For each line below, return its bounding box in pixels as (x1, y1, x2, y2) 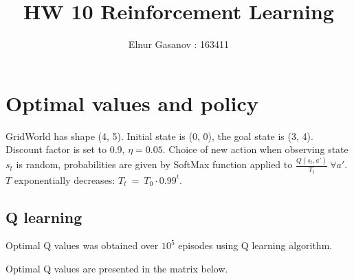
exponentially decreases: (14, 172, 115, 187)
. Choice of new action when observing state (162, 142, 349, 156)
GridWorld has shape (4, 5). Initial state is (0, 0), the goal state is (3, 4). (5, 128, 313, 143)
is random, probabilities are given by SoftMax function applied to (16, 157, 293, 172)
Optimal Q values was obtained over (5, 238, 159, 253)
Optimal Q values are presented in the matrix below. (5, 261, 228, 276)
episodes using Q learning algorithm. (178, 238, 333, 253)
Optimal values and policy (5, 89, 258, 117)
